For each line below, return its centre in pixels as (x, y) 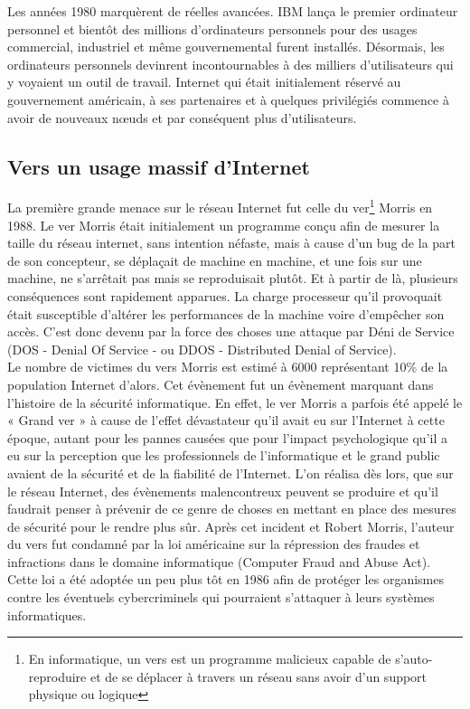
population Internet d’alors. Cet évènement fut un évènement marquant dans (221, 384)
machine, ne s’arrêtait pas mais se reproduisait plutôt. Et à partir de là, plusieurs (233, 278)
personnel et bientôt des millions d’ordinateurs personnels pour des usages (212, 28)
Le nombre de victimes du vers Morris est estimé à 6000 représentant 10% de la (228, 367)
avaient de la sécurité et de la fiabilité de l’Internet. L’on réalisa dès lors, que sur (230, 473)
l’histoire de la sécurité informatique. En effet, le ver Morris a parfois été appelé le (235, 402)
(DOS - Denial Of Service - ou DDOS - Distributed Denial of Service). (202, 349)
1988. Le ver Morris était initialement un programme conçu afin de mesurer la (224, 225)
